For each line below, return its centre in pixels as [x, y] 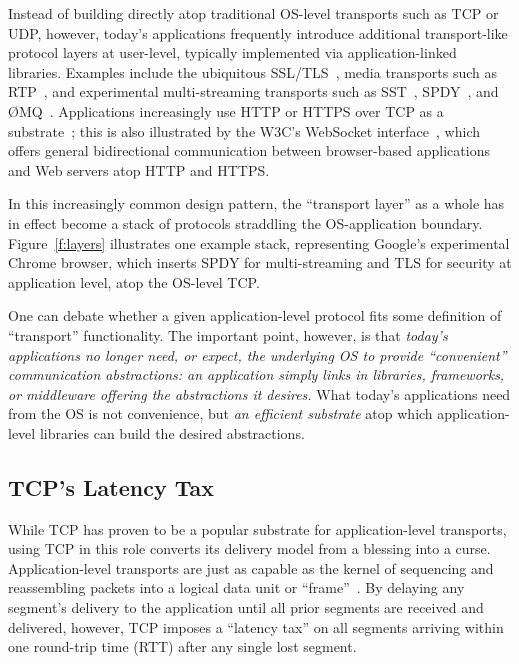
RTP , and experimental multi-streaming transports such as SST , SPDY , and [253, 91]
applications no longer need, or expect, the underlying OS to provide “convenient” [257, 354]
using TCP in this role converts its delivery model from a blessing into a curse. [249, 548]
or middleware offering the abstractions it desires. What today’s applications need [259, 393]
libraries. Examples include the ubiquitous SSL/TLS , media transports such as [253, 71]
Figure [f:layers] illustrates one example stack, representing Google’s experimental [259, 242]
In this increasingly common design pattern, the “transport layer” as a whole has [256, 203]
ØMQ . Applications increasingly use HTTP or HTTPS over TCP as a [226, 110]
